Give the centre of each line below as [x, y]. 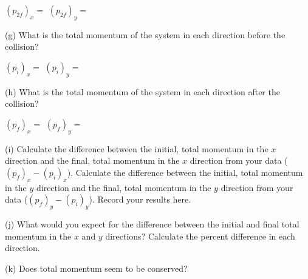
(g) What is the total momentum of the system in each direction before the [145, 34]
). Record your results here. [140, 199]
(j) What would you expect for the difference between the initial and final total [152, 224]
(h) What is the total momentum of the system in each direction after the [142, 91]
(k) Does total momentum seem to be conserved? [96, 268]
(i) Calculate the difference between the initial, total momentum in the [137, 148]
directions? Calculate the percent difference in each [200, 236]
